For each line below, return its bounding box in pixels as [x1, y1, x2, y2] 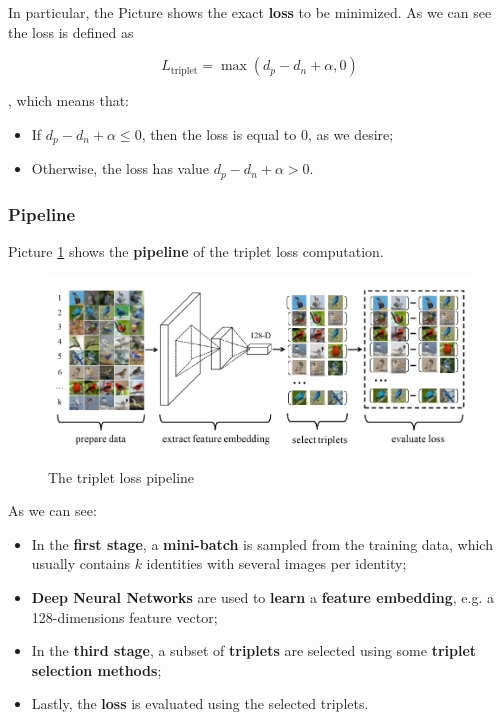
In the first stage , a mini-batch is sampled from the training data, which [31, 533, 493, 554]
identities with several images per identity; [146, 553, 407, 574]
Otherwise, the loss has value [31, 158, 210, 179]
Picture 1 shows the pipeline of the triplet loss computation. [8, 240, 384, 261]
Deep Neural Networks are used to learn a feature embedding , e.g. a [31, 587, 495, 608]
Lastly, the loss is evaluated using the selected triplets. [31, 693, 369, 714]
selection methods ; [31, 659, 162, 680]
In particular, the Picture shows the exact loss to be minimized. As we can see [8, 2, 492, 22]
